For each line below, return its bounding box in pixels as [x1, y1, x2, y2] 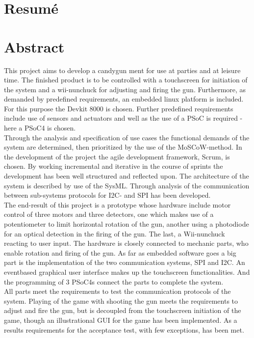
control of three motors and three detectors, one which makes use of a [4, 209, 214, 219]
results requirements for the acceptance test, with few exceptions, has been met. [4, 324, 244, 335]
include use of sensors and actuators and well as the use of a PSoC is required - [4, 113, 243, 123]
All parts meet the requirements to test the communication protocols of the [4, 286, 231, 296]
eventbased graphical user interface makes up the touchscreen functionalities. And [4, 266, 250, 277]
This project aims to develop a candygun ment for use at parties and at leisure [4, 65, 241, 75]
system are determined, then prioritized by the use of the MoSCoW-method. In [4, 142, 242, 152]
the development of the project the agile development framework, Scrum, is [4, 151, 230, 161]
